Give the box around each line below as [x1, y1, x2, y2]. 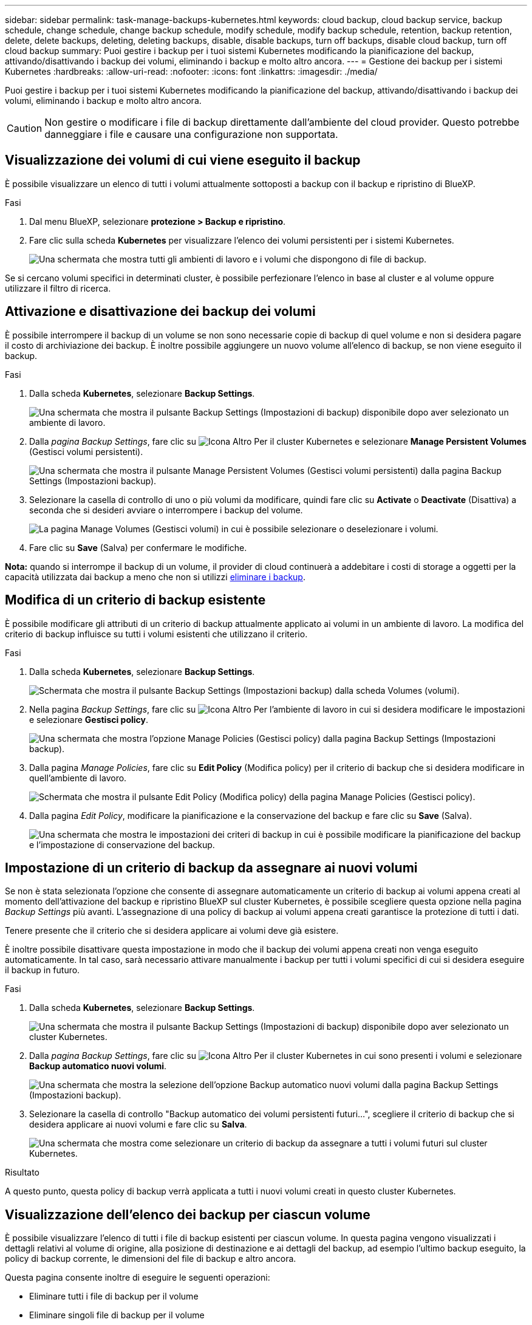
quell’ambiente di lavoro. [29, 772, 127, 783]
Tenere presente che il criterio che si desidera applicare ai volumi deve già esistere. [5, 925, 339, 936]
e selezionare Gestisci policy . [29, 714, 149, 725]
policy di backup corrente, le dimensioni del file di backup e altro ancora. [5, 1253, 296, 1264]
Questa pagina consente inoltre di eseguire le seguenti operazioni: [5, 1272, 270, 1283]
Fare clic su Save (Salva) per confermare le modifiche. [29, 542, 247, 553]
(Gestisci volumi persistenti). [29, 446, 143, 457]
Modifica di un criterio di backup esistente [5, 592, 266, 608]
